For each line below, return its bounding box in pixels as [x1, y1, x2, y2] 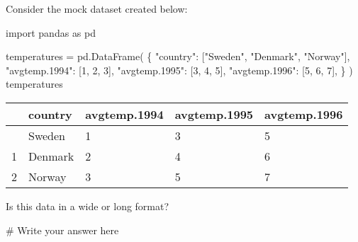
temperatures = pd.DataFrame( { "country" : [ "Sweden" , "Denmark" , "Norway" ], [6, 49, 350, 64]
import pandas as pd [6, 25, 96, 40]
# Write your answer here [6, 222, 119, 237]
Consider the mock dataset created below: [6, 1, 188, 16]
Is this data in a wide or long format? [6, 198, 169, 213]
